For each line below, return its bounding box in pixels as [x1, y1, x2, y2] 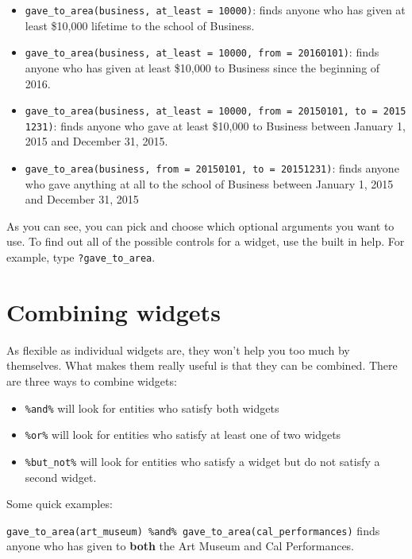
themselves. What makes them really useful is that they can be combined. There [6, 357, 398, 374]
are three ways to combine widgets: [6, 373, 177, 389]
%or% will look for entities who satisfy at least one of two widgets [25, 426, 341, 443]
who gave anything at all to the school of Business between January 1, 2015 [25, 175, 394, 192]
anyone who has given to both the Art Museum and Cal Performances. [6, 538, 355, 554]
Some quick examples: [6, 495, 113, 512]
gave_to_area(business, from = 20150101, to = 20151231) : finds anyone [25, 160, 399, 176]
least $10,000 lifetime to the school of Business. [25, 17, 255, 33]
